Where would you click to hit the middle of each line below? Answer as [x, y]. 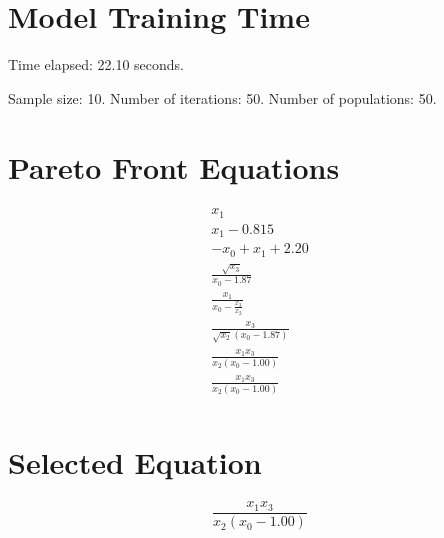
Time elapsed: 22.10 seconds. [96, 64]
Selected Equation [135, 462]
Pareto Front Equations [174, 166]
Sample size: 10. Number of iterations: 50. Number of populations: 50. [222, 97]
